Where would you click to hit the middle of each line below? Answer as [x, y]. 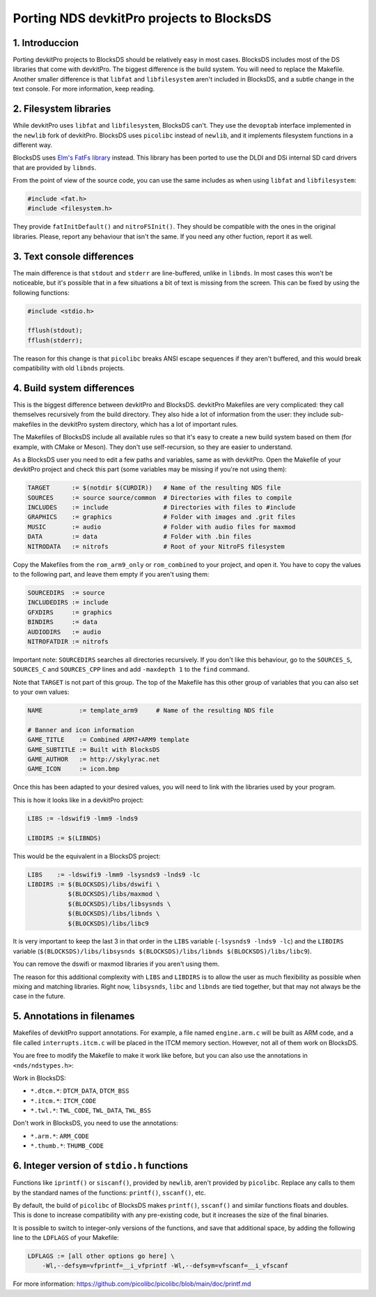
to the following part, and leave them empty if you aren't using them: [111, 575]
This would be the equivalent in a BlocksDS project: [87, 856]
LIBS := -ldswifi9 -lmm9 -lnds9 [83, 818]
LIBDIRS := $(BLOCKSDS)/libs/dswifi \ [94, 884]
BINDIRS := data [62, 622]
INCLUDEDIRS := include [68, 602]
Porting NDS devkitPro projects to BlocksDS [142, 18]
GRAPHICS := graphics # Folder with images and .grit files [162, 517]
